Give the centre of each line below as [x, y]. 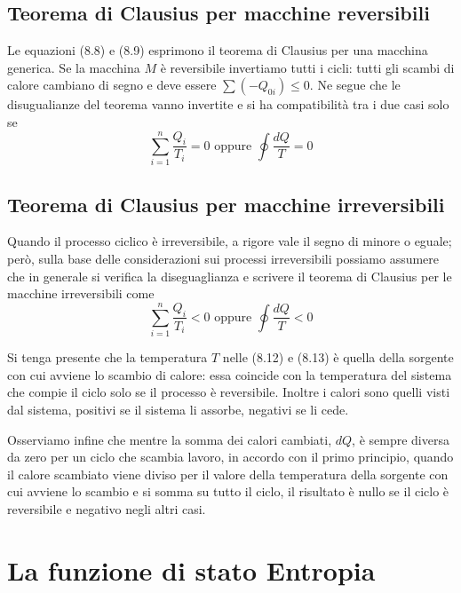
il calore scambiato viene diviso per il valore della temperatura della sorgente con [228, 474]
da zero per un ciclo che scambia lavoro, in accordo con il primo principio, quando [230, 457]
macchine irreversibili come [81, 293]
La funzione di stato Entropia [191, 569]
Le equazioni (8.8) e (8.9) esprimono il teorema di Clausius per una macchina [218, 50]
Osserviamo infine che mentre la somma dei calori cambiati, [170, 439]
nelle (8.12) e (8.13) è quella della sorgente [338, 357]
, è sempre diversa [401, 439]
